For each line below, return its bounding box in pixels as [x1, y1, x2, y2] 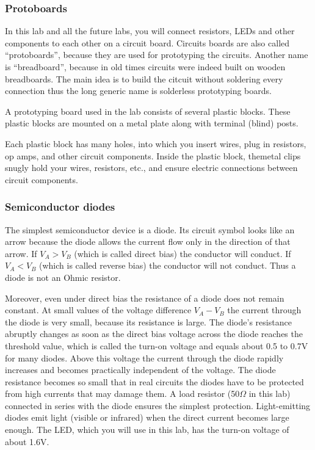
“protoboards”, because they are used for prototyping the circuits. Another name [5, 48, 308, 61]
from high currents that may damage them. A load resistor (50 [5, 387, 240, 400]
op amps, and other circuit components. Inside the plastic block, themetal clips [5, 149, 301, 162]
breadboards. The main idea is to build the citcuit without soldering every [5, 72, 283, 85]
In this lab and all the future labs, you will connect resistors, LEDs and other [5, 24, 295, 37]
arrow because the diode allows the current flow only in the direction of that [5, 235, 291, 248]
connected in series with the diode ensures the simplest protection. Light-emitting [5, 399, 311, 412]
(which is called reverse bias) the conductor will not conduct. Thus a [39, 259, 296, 272]
